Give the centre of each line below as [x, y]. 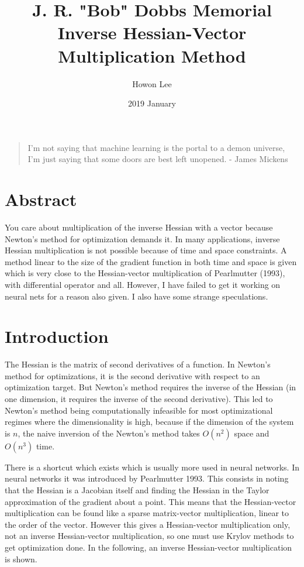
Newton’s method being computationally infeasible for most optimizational [139, 410]
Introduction [57, 336]
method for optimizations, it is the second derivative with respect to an [132, 375]
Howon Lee [152, 83]
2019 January [152, 103]
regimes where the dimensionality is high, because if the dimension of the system [149, 422]
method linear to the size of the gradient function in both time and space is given [151, 261]
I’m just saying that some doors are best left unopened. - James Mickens [158, 159]
